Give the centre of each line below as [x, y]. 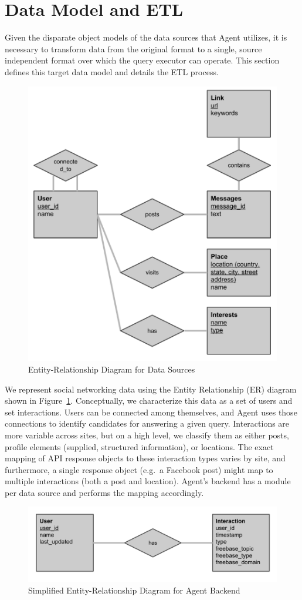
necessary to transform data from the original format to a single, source [133, 48]
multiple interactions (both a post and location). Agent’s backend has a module [148, 481]
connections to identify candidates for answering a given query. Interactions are [147, 423]
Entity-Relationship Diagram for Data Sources [112, 369]
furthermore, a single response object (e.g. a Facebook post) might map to [139, 469]
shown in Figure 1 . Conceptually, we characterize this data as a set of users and [149, 400]
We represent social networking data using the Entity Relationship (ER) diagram [151, 389]
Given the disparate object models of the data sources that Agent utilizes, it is [146, 37]
